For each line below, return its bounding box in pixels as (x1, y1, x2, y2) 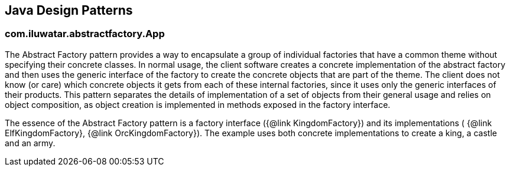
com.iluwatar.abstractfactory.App (5, 28, 165, 40)
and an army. (5, 137, 56, 148)
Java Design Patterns (5, 3, 133, 18)
